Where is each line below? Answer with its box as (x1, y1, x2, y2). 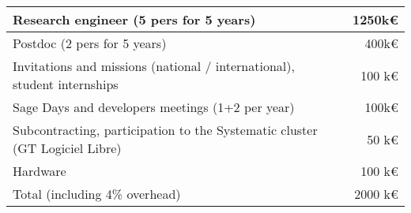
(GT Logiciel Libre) (13, 139, 122, 157)
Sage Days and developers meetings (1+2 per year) (13, 98, 295, 116)
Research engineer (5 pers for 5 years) (13, 10, 256, 28)
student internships (13, 75, 119, 93)
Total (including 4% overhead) (13, 185, 181, 203)
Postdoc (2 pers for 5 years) (13, 34, 167, 52)
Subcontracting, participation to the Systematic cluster (13, 121, 318, 139)
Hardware (13, 162, 66, 180)
